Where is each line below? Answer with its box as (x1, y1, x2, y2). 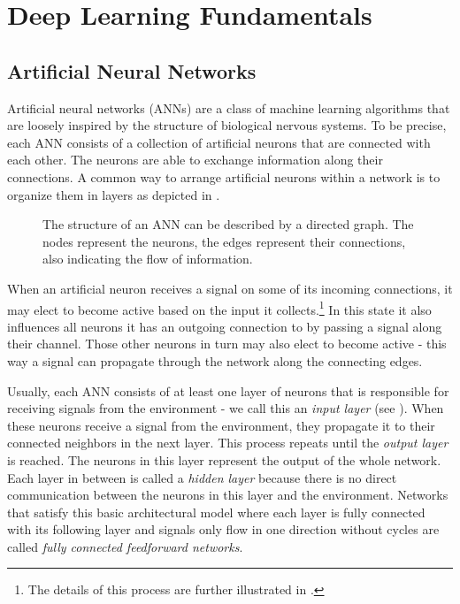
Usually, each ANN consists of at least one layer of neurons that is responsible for (7, 381, 449, 400)
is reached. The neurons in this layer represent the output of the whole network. (7, 450, 441, 469)
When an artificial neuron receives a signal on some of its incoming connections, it (7, 279, 453, 297)
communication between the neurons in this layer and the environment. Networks (7, 485, 448, 504)
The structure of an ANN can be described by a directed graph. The (42, 215, 414, 233)
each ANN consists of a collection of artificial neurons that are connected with (7, 133, 431, 151)
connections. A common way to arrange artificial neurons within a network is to (7, 167, 441, 186)
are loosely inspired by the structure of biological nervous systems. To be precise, (7, 116, 447, 134)
